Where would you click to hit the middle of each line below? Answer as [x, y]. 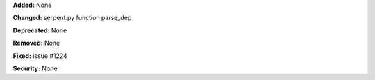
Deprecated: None [40, 30]
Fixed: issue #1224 [40, 56]
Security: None [35, 68]
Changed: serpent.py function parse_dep [72, 18]
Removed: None [36, 43]
